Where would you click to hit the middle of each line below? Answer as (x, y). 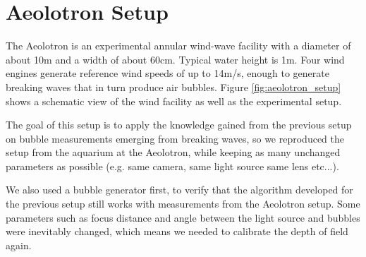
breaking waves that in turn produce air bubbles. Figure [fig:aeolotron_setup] (173, 86)
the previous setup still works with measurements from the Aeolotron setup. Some (183, 204)
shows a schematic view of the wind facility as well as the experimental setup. (174, 101)
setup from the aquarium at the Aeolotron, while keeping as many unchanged (173, 152)
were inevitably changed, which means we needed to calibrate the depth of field (177, 231)
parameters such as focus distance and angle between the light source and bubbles (183, 217)
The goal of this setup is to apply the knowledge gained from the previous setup (179, 125)
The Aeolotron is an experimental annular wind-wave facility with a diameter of (178, 46)
